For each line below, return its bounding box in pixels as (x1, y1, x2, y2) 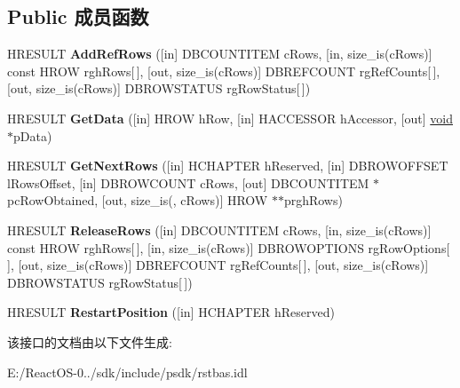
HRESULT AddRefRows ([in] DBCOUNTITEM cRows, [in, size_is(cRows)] (7, 44, 432, 63)
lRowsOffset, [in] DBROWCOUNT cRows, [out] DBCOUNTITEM (7, 173, 369, 192)
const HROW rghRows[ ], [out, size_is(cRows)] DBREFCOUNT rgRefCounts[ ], (7, 61, 440, 80)
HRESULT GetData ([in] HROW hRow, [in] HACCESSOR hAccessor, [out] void (7, 108, 453, 127)
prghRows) (283, 191, 343, 210)
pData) (13, 126, 52, 145)
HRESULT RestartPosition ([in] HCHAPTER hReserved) (7, 303, 335, 321)
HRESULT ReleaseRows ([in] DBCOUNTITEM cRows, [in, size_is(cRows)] (7, 220, 432, 239)
